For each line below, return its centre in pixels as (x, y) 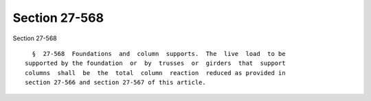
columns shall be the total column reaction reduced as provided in (155, 73)
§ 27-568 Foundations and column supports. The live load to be (159, 54)
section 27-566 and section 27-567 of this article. (115, 83)
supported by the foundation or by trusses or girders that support (155, 63)
